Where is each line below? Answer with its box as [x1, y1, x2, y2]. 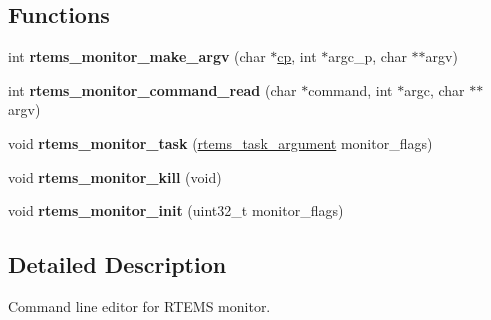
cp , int [277, 46, 317, 67]
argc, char [404, 79, 465, 100]
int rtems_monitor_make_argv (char [8, 46, 266, 67]
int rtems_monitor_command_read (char [8, 79, 297, 100]
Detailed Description [8, 249, 227, 280]
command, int [308, 79, 393, 100]
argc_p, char [328, 46, 407, 67]
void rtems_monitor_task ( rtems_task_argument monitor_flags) [8, 132, 433, 153]
